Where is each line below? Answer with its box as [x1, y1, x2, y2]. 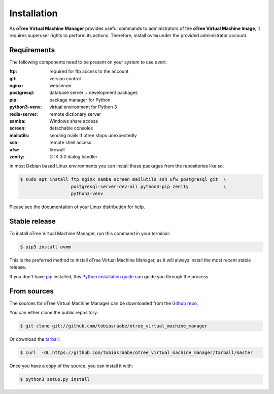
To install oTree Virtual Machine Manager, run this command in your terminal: [9, 230, 170, 236]
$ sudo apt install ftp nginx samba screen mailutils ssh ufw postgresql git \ [20, 177, 226, 182]
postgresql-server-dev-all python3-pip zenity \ [71, 183, 226, 189]
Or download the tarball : [9, 336, 60, 342]
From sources [9, 287, 54, 295]
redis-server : [9, 111, 38, 117]
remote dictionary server [49, 111, 101, 117]
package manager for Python [49, 96, 111, 103]
